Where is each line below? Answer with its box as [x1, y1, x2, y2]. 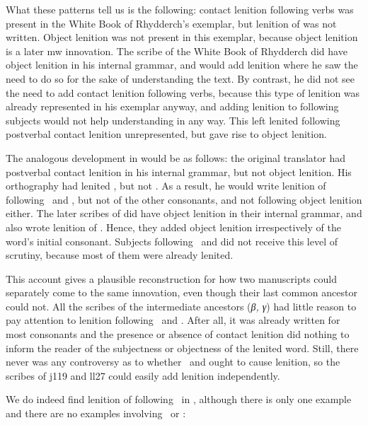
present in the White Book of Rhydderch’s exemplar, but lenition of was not [6, 16, 337, 30]
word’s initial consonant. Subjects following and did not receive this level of [6, 233, 338, 248]
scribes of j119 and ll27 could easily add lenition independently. [6, 368, 280, 383]
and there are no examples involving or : [6, 406, 186, 421]
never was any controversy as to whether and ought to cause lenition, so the [6, 354, 340, 369]
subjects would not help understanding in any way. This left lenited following [6, 112, 340, 127]
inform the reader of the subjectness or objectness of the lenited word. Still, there [6, 340, 359, 355]
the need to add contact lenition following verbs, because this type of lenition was [6, 85, 360, 100]
